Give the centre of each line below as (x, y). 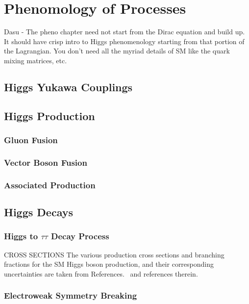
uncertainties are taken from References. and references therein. (101, 273)
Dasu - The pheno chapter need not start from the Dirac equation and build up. (124, 32)
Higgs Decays (38, 212)
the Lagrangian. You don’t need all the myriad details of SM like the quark (117, 51)
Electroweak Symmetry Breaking (71, 295)
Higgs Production (50, 115)
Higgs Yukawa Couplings (68, 87)
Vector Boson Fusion (46, 162)
